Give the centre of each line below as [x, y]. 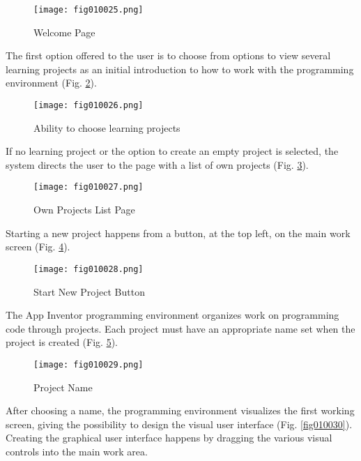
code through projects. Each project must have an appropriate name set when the [180, 328]
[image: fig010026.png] [89, 106]
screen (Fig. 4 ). [38, 247]
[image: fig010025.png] [89, 10]
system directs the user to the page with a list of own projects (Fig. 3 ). [157, 164]
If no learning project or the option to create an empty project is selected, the [172, 151]
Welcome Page [64, 32]
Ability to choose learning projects [107, 127]
